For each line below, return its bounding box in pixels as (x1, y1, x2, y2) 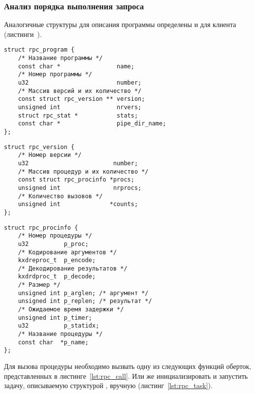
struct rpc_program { (4, 46, 75, 54)
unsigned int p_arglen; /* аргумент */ (18, 289, 149, 297)
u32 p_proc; (18, 240, 89, 247)
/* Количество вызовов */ (18, 192, 103, 200)
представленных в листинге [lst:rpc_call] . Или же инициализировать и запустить (4, 370, 248, 381)
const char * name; (18, 62, 134, 70)
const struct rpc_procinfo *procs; (18, 176, 134, 183)
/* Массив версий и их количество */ (18, 87, 142, 94)
